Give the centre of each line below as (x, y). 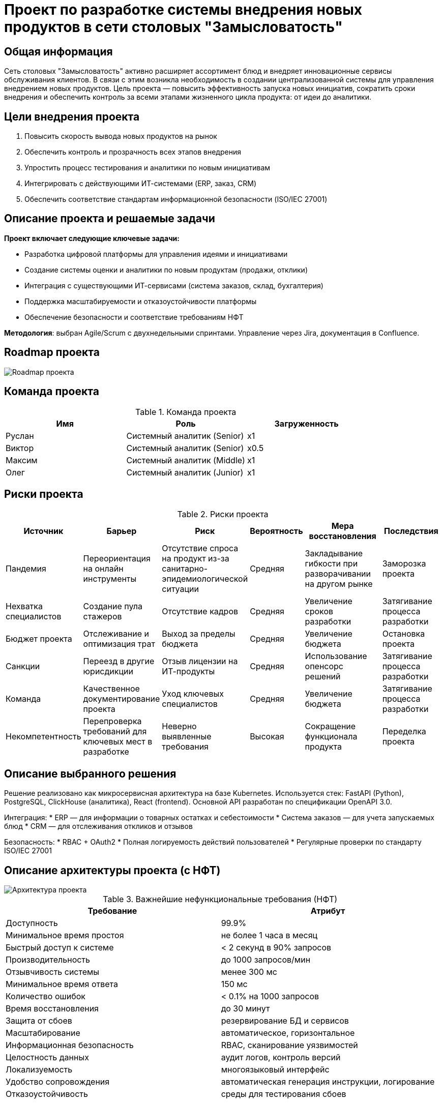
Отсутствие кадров (200, 612)
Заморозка (404, 564)
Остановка (404, 634)
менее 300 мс (249, 972)
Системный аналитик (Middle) (186, 460)
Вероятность (276, 531)
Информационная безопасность (70, 1045)
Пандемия (26, 569)
